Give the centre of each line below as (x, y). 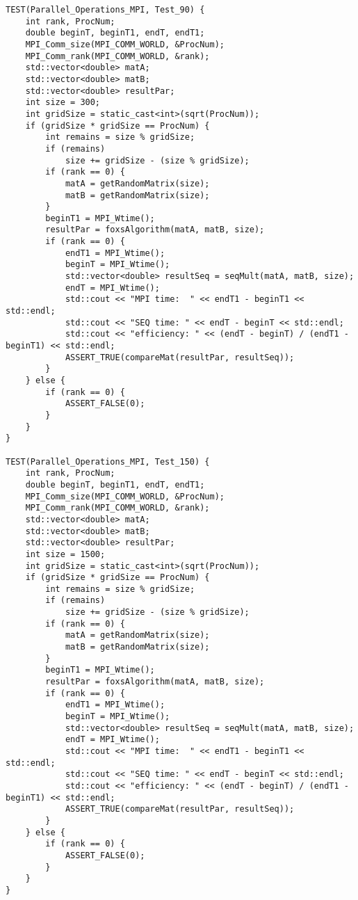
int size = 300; (63, 103)
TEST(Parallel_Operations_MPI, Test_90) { (105, 10)
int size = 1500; (65, 554)
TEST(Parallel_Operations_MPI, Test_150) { (108, 461)
